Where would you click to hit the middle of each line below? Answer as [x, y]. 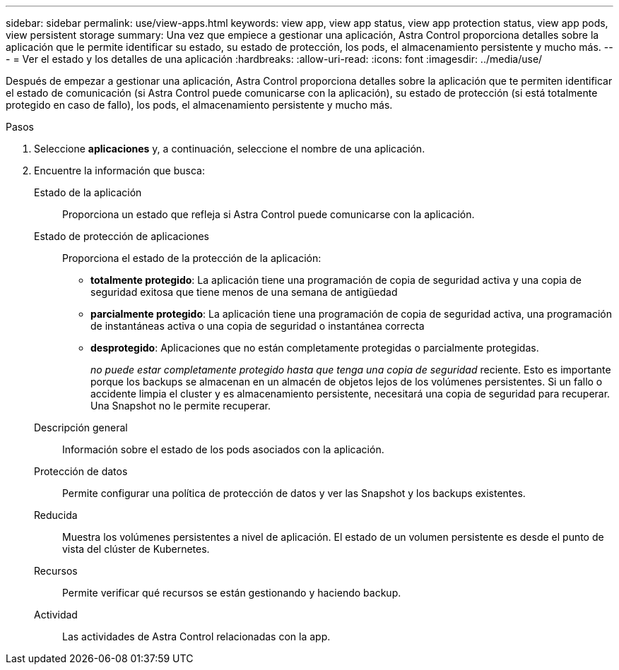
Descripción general [81, 427]
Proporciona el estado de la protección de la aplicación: [192, 258]
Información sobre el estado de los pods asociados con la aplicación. [223, 449]
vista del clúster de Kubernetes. [136, 549]
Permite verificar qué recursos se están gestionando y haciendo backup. [232, 593]
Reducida [56, 515]
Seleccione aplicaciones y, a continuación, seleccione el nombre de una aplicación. [230, 149]
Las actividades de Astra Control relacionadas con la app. [196, 636]
